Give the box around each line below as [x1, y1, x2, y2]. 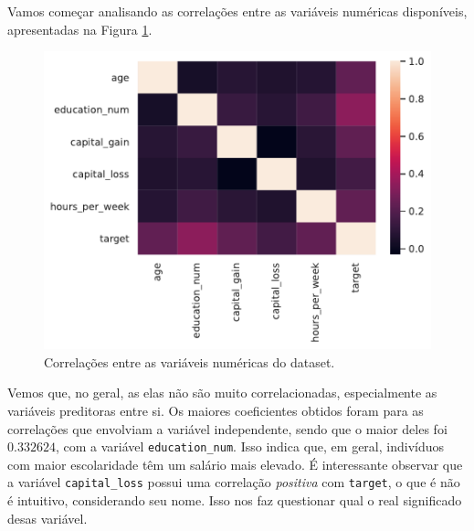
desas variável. [7, 508, 88, 527]
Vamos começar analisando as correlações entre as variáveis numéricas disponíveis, [7, 2, 468, 20]
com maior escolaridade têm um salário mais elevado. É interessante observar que [7, 454, 463, 473]
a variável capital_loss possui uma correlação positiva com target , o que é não [7, 473, 460, 492]
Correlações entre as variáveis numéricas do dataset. [44, 352, 335, 371]
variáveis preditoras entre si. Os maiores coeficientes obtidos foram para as [7, 400, 424, 419]
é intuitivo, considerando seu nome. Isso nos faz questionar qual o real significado [7, 491, 462, 509]
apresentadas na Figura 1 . [7, 19, 153, 38]
